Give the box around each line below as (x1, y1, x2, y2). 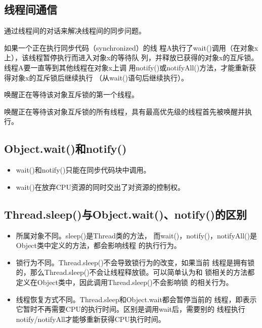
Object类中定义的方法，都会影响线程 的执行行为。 (16, 240, 181, 251)
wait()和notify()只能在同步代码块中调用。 (16, 165, 151, 175)
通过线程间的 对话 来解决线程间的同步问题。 (4, 25, 146, 36)
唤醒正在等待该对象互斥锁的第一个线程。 (4, 89, 139, 100)
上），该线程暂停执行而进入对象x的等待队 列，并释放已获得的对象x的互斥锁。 (4, 52, 258, 63)
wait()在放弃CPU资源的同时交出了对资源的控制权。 (16, 181, 185, 192)
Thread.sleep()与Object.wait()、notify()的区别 (4, 206, 247, 222)
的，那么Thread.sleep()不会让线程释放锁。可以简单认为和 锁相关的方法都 (16, 267, 255, 277)
